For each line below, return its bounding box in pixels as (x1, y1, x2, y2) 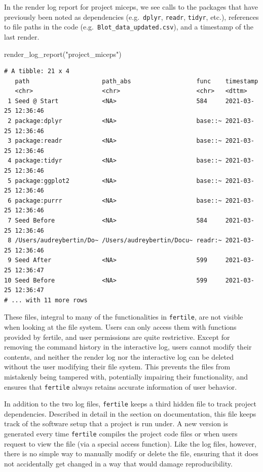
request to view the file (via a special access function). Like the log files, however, (4, 438, 256, 449)
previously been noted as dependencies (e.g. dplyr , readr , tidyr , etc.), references (4, 11, 259, 22)
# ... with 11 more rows (4, 296, 88, 304)
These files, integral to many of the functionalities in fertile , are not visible (4, 311, 243, 322)
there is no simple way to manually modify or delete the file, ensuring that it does (4, 448, 258, 459)
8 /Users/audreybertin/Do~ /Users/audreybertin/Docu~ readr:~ (8, 237, 222, 244)
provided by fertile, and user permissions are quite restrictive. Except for (4, 331, 230, 342)
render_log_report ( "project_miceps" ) (4, 48, 122, 59)
